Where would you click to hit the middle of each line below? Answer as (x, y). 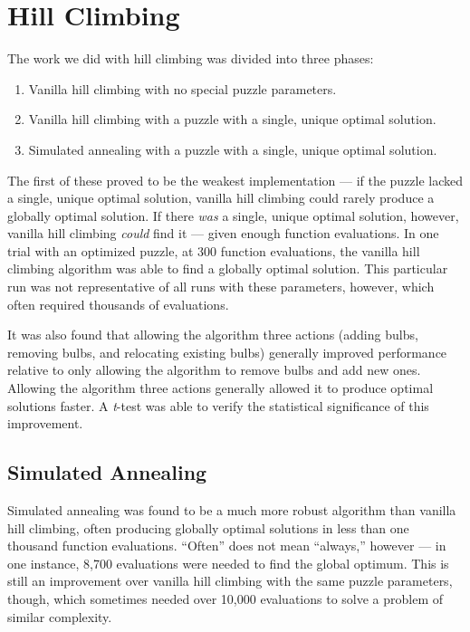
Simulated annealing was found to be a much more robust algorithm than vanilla (232, 510)
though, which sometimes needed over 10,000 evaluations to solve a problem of (225, 598)
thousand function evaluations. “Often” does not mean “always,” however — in (227, 546)
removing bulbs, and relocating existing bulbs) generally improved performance (227, 352)
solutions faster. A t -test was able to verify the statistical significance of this (218, 405)
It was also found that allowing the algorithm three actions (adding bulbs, (213, 335)
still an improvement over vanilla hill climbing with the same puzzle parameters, (230, 581)
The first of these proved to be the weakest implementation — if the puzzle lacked (235, 180)
